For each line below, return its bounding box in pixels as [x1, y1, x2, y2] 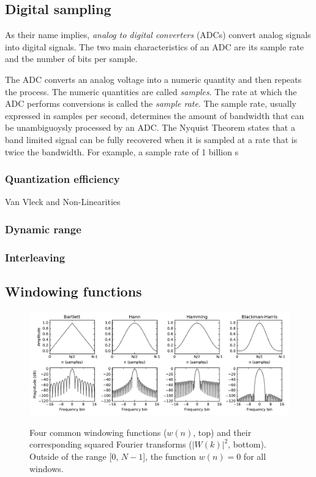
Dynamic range [5, 221, 81, 236]
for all [243, 449, 266, 462]
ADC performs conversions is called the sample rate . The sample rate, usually [5, 97, 296, 110]
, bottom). [228, 438, 266, 451]
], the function [143, 449, 196, 462]
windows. [29, 462, 64, 475]
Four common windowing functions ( [29, 425, 167, 438]
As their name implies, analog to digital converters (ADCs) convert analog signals [5, 28, 311, 41]
